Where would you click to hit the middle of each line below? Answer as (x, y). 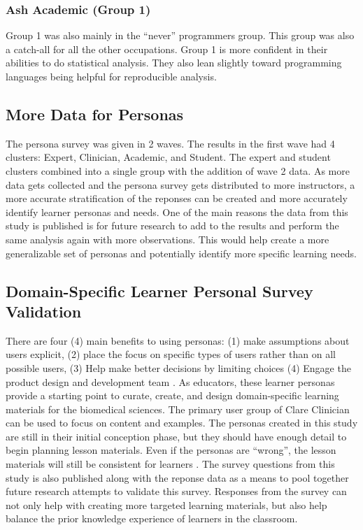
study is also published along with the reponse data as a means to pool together (177, 477)
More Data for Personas (95, 114)
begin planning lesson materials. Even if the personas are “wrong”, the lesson (171, 450)
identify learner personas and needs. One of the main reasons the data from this (177, 212)
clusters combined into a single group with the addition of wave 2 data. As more (178, 170)
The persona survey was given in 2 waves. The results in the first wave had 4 (170, 143)
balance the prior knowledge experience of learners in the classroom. (152, 518)
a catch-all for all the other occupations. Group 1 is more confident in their (167, 49)
